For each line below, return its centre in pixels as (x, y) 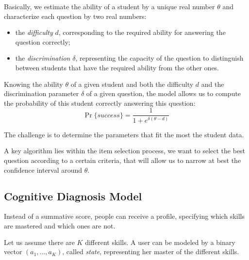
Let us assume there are (39, 242)
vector (13, 252)
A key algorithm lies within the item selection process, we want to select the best (125, 151)
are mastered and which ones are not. (60, 225)
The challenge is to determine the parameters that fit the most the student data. (124, 134)
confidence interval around (43, 170)
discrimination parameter (41, 93)
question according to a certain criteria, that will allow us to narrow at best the (123, 160)
